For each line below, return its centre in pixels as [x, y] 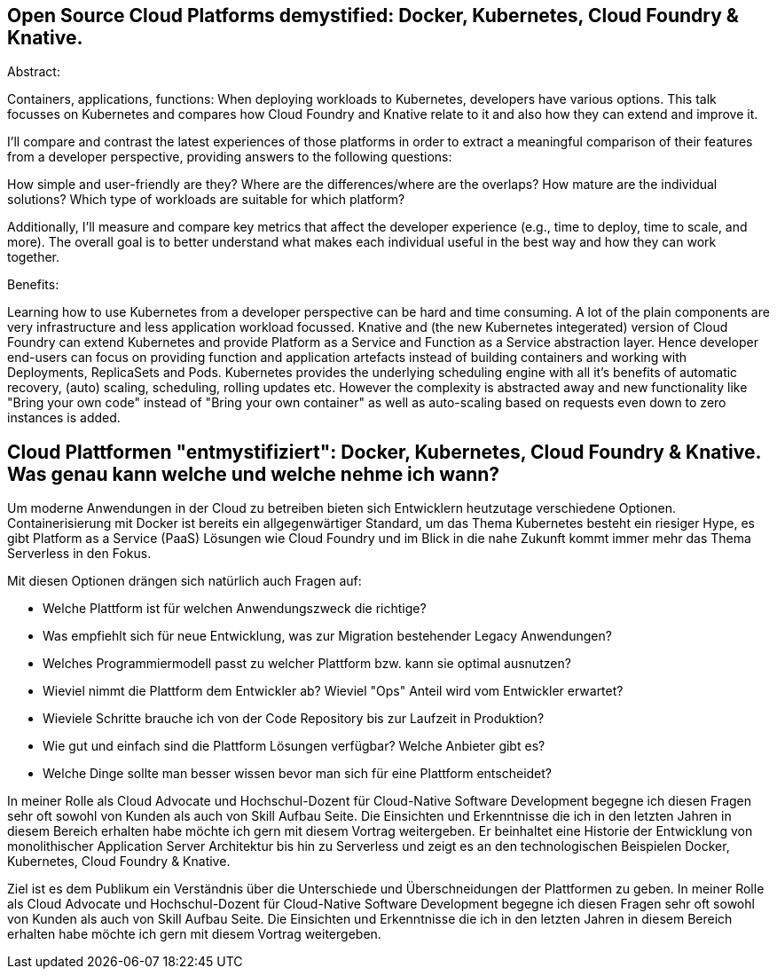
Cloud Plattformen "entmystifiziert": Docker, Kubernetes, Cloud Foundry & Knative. [384, 452]
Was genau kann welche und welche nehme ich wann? [254, 474]
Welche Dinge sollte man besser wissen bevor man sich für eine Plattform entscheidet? [298, 774]
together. [34, 257]
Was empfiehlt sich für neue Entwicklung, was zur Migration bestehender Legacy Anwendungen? [327, 636]
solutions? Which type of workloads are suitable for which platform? [206, 200]
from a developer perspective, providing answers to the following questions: [230, 157]
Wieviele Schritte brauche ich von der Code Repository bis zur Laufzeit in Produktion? [294, 719]
